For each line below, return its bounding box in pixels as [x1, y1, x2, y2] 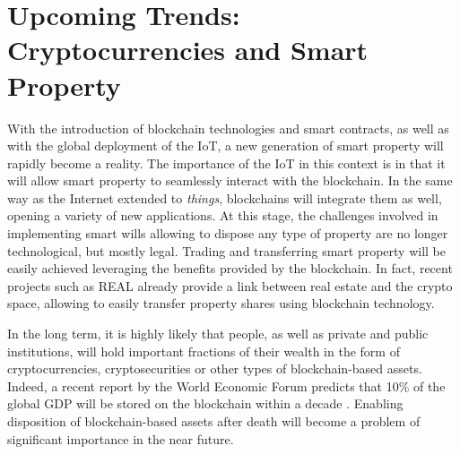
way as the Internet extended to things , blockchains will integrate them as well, [7, 188, 442, 207]
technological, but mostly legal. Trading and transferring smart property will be [7, 241, 447, 260]
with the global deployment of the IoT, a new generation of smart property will [7, 136, 444, 155]
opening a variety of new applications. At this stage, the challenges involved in [7, 206, 438, 225]
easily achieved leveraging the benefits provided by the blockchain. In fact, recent [7, 259, 453, 278]
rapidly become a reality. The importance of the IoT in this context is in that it [7, 153, 446, 172]
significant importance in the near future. [7, 429, 234, 448]
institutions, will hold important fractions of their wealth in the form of [7, 341, 400, 360]
